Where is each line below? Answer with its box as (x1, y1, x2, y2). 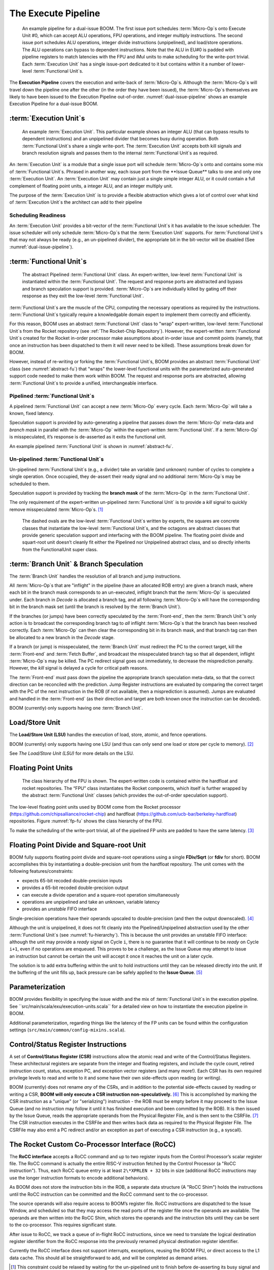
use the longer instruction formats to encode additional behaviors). (9, 1174, 149, 1181)
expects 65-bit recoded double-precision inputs (22, 877, 123, 883)
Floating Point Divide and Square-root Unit (9, 841, 146, 849)
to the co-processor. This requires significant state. (9, 1222, 117, 1228)
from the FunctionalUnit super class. (22, 546, 98, 552)
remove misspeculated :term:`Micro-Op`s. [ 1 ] (9, 506, 104, 513)
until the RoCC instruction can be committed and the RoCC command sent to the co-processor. (9, 1191, 209, 1197)
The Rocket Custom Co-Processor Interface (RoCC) (9, 1140, 176, 1149)
